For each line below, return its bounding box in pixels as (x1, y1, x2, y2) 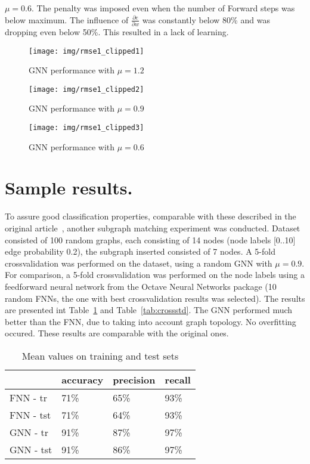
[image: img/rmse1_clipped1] (29, 47, 144, 55)
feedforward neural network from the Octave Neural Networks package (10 (5, 280, 277, 292)
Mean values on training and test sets (21, 348, 179, 363)
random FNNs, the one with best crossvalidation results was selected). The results (5, 292, 305, 304)
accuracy (61, 372, 104, 386)
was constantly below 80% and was (142, 13, 270, 26)
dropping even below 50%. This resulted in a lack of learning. (5, 25, 229, 38)
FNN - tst (10, 407, 51, 422)
